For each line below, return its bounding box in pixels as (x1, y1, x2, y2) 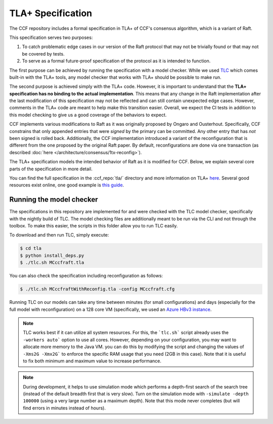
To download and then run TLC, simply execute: (9, 232, 109, 238)
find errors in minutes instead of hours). (23, 405, 106, 411)
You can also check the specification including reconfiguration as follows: (9, 273, 163, 279)
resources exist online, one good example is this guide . (9, 182, 124, 188)
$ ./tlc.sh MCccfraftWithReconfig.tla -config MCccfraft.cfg (20, 286, 175, 292)
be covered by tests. (22, 51, 65, 57)
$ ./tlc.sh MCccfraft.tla (20, 260, 84, 265)
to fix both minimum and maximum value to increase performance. (23, 358, 162, 364)
